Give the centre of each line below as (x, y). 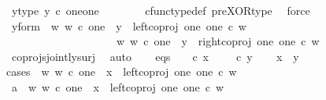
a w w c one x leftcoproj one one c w (118, 86)
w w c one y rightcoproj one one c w (218, 41)
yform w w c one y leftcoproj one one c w (129, 25)
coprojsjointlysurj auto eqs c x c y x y (155, 56)
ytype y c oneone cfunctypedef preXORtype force (161, 10)
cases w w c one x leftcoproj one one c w (122, 71)
